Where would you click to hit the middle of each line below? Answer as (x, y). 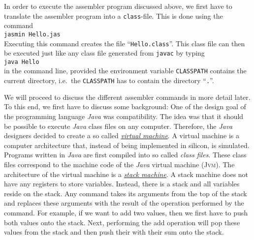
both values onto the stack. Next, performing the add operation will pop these (122, 222)
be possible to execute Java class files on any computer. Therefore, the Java (118, 126)
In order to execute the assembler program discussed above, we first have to (118, 6)
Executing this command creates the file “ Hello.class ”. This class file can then (125, 43)
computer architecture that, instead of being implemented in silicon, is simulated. (127, 145)
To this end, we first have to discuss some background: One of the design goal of (125, 106)
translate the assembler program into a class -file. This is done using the (113, 15)
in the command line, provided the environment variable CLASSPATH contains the (125, 71)
